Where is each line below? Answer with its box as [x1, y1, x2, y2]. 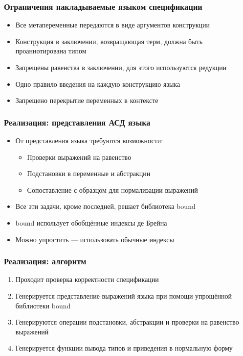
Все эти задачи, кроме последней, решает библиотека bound [15, 201, 196, 211]
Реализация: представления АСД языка [4, 116, 151, 128]
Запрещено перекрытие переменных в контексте [15, 95, 158, 105]
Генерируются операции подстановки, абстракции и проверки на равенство [15, 317, 239, 327]
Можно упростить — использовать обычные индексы [15, 234, 174, 244]
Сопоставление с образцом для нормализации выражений [27, 184, 198, 195]
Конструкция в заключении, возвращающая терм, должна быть [15, 36, 203, 46]
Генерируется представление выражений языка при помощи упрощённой [15, 290, 232, 301]
